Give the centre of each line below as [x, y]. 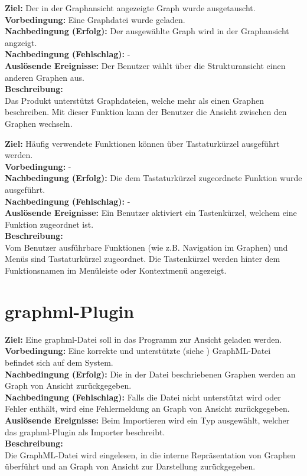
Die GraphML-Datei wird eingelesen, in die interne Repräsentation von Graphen [150, 454]
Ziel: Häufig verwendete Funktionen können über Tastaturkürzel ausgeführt [142, 143]
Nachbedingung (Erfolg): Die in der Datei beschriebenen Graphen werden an [150, 374]
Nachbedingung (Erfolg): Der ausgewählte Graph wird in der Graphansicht [147, 31]
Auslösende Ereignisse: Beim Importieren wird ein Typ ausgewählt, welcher [147, 420]
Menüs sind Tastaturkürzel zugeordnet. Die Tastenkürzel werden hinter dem [143, 259]
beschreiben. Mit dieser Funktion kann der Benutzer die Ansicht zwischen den [146, 112]
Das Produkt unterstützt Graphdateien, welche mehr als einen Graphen [134, 100]
